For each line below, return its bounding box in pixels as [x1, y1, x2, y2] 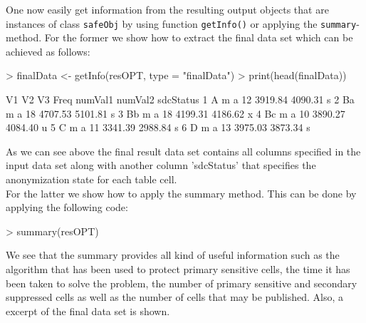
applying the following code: [6, 200, 128, 215]
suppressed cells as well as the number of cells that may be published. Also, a [6, 289, 343, 304]
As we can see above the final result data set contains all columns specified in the [6, 143, 361, 158]
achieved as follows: [6, 43, 90, 58]
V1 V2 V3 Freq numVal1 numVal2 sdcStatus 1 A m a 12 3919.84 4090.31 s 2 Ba [6, 92, 355, 107]
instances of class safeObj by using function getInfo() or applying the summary [6, 16, 357, 31]
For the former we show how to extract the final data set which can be [44, 30, 353, 45]
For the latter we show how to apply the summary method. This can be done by [6, 185, 357, 200]
